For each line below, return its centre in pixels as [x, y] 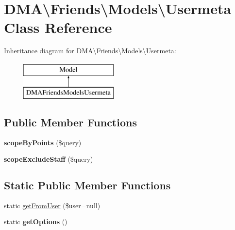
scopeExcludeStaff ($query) [49, 159]
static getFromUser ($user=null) [52, 205]
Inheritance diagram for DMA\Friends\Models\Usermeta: [90, 51]
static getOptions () [36, 222]
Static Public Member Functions [87, 185]
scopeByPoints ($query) [43, 143]
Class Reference [58, 27]
